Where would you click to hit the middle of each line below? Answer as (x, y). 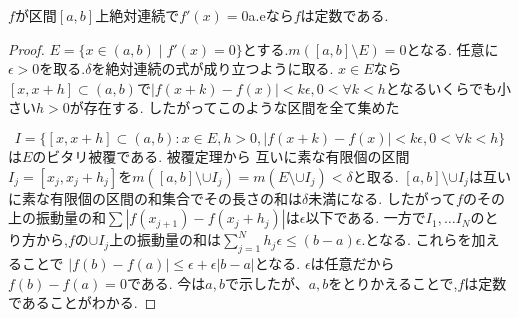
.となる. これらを (416, 239)
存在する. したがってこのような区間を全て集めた (241, 107)
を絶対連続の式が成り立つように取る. (212, 68)
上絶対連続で (137, 15)
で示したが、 (266, 282)
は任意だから (352, 262)
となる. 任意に (452, 48)
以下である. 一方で (365, 217)
